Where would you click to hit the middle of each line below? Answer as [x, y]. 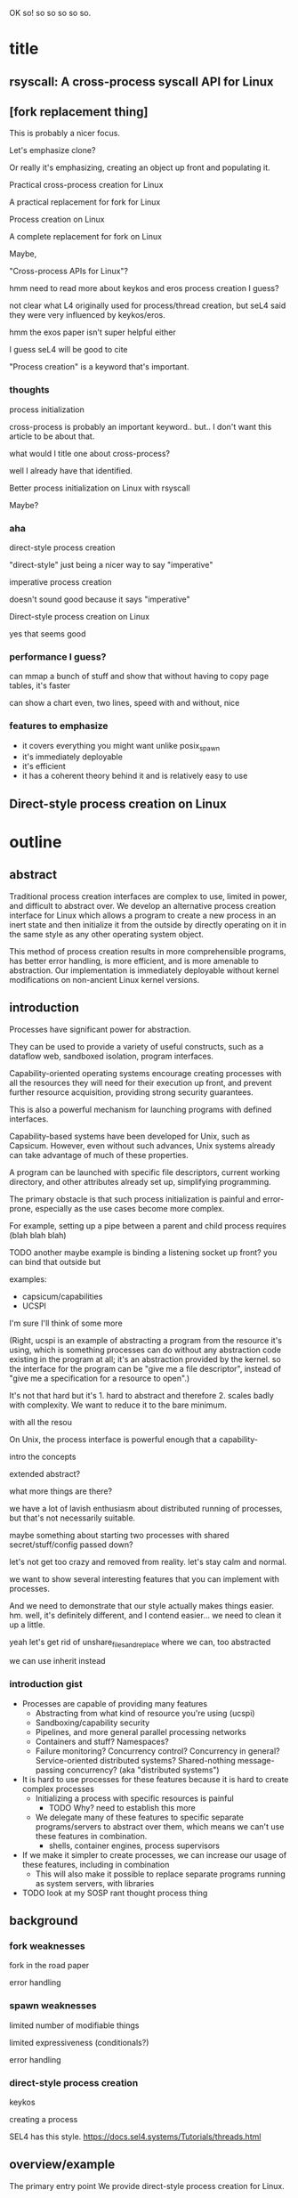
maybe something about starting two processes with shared [119, 1535]
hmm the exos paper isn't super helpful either [93, 332]
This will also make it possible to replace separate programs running [161, 1874]
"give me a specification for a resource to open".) [100, 1378]
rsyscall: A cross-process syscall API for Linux [141, 81]
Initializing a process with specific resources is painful [134, 1798]
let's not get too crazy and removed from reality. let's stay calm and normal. [148, 1561]
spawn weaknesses [53, 2006]
